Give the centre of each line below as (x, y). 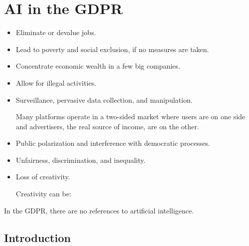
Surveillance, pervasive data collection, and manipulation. (104, 99)
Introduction (38, 237)
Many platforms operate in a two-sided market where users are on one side (131, 116)
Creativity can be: (44, 194)
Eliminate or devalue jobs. (56, 32)
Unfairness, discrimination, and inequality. (81, 160)
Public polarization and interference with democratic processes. (113, 143)
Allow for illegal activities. (56, 82)
